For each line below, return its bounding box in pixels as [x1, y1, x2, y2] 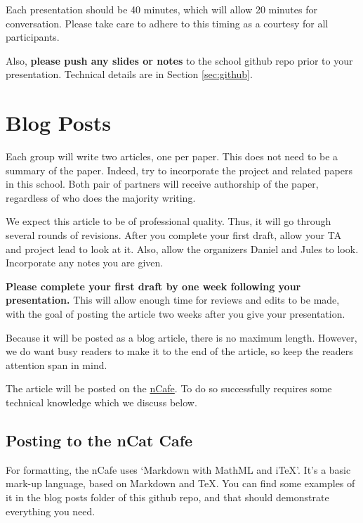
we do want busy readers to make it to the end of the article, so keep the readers [6, 344, 353, 359]
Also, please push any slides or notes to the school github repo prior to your [6, 53, 353, 67]
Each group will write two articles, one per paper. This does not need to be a [6, 149, 338, 164]
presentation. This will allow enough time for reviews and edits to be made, [6, 292, 340, 307]
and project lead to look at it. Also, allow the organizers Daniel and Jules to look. [6, 241, 359, 256]
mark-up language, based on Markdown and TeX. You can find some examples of [6, 476, 355, 491]
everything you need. [6, 503, 95, 518]
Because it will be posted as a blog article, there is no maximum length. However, [6, 330, 357, 344]
